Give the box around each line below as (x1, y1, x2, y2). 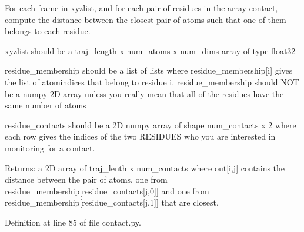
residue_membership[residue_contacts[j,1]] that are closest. (5, 196, 219, 208)
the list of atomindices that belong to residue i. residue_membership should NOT (5, 75, 299, 88)
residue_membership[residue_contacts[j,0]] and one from (5, 184, 209, 197)
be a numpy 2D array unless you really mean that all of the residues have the (5, 87, 284, 100)
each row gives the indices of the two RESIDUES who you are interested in (5, 130, 276, 142)
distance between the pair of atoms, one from (5, 173, 168, 185)
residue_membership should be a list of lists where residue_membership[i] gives (5, 64, 293, 77)
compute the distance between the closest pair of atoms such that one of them (5, 13, 286, 25)
